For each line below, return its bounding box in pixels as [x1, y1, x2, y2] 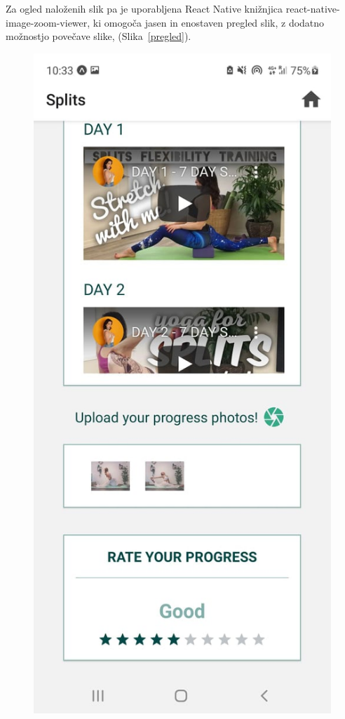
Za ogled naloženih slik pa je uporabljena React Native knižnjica [6, 1, 283, 15]
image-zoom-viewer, [6, 15, 90, 29]
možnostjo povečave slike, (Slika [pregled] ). [6, 29, 191, 43]
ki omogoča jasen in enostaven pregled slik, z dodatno [93, 15, 325, 29]
